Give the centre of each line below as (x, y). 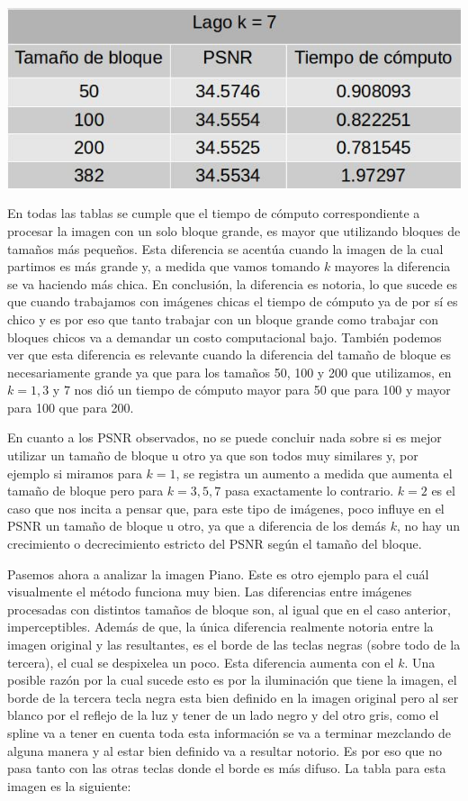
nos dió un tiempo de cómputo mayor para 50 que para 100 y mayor (262, 390)
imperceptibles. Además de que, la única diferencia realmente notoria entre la (220, 627)
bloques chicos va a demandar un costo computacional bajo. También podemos (225, 337)
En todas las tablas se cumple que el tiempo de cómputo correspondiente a (214, 213)
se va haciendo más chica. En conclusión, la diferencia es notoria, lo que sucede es (233, 283)
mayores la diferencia (392, 266)
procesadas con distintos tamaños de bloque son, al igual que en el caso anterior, (229, 609)
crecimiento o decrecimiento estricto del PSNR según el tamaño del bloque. (215, 544)
